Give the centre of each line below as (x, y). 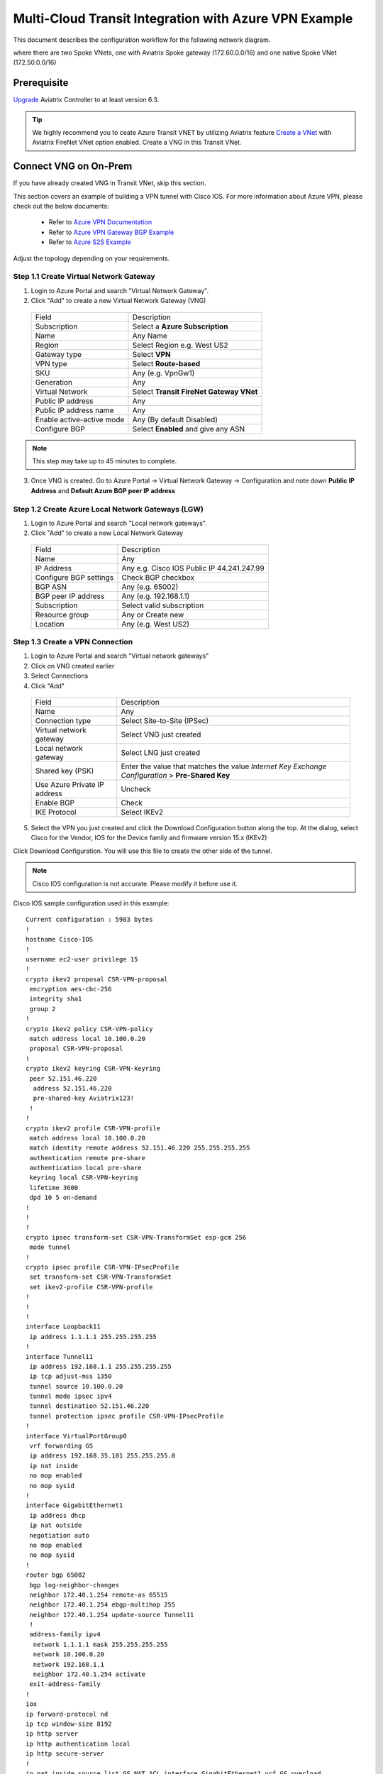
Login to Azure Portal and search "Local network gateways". (119, 523)
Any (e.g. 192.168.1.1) (156, 596)
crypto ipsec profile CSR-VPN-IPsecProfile (102, 1267)
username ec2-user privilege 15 (82, 959)
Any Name (150, 336)
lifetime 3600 (54, 1188)
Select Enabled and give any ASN (189, 429)
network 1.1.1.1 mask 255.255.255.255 (100, 1644)
